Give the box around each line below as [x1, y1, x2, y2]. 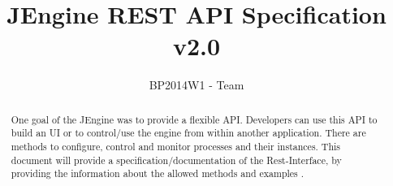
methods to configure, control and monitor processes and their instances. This [11, 140, 341, 154]
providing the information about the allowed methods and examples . [11, 167, 304, 180]
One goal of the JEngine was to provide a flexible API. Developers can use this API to [11, 112, 378, 126]
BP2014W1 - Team [149, 76, 244, 93]
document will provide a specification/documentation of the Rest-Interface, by [11, 153, 342, 167]
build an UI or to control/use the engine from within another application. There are [11, 126, 366, 140]
